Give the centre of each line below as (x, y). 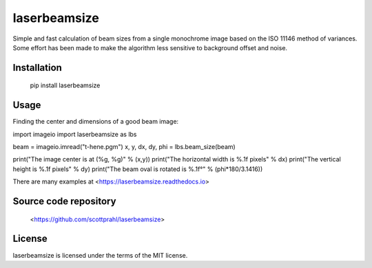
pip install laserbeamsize (65, 85)
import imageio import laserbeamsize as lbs (75, 134)
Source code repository (64, 202)
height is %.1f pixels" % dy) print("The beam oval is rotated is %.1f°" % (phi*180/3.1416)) (138, 169)
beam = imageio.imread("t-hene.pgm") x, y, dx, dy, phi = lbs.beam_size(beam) (124, 147)
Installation (37, 68)
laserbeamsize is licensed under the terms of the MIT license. (100, 255)
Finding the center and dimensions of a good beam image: (96, 122)
